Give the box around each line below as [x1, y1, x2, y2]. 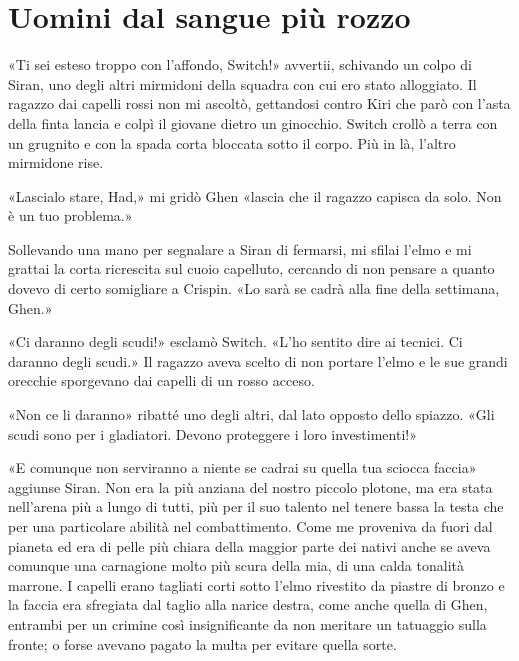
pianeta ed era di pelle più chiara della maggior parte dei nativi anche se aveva [8, 535, 491, 556]
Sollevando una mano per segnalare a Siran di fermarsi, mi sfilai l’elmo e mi [8, 238, 472, 259]
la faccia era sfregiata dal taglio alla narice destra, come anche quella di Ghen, [8, 594, 488, 615]
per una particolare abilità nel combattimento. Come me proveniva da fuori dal [8, 516, 493, 536]
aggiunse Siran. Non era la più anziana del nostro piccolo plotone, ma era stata [8, 476, 493, 497]
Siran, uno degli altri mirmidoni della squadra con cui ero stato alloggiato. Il [8, 73, 477, 94]
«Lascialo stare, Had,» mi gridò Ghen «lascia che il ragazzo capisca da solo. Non [8, 185, 502, 206]
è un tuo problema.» [8, 205, 133, 226]
